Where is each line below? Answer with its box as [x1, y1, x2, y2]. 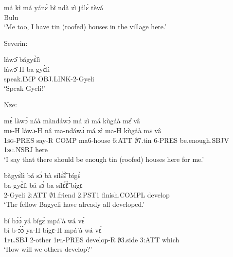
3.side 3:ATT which [121, 234, 179, 244]
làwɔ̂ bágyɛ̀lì [4, 54, 40, 64]
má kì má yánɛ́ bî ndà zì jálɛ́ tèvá [4, 2, 104, 12]
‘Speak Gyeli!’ [4, 83, 45, 93]
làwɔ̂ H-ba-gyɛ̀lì [4, 63, 50, 74]
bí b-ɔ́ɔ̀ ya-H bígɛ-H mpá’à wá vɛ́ [4, 225, 102, 235]
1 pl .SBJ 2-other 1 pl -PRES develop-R [4, 234, 116, 244]
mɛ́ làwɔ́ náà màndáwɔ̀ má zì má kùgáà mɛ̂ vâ [4, 116, 141, 126]
